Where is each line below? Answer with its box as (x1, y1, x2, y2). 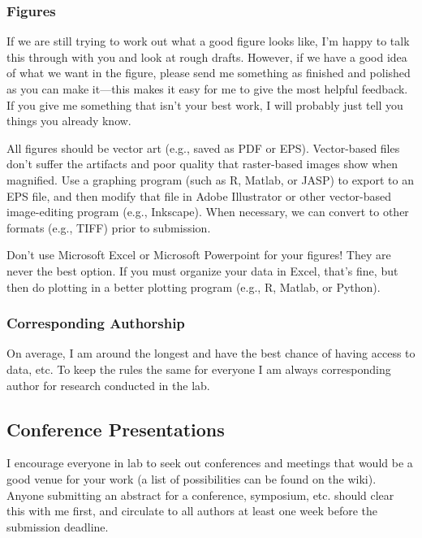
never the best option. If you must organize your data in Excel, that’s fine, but (6, 262, 398, 279)
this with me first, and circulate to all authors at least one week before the (6, 502, 377, 519)
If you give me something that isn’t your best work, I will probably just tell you (6, 96, 403, 113)
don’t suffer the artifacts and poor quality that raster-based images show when (6, 155, 398, 172)
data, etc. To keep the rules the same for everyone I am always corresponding (6, 360, 391, 377)
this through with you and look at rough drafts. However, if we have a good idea (6, 48, 407, 65)
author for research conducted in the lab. (6, 376, 210, 393)
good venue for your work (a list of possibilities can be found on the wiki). (6, 470, 377, 487)
